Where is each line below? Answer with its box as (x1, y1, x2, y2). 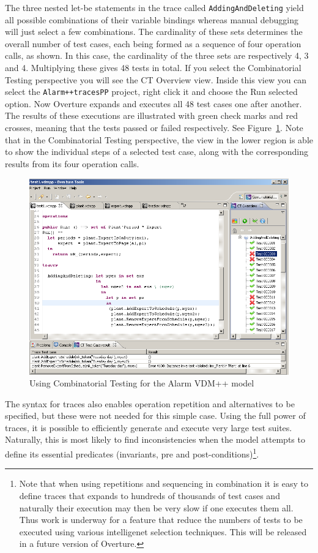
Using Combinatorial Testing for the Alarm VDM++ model (29, 377, 254, 389)
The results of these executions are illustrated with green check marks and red (5, 109, 298, 122)
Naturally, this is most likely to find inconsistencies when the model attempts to (5, 433, 305, 446)
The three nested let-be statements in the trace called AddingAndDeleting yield (5, 1, 304, 13)
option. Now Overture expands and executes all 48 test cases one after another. (5, 97, 302, 110)
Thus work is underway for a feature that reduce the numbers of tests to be (19, 513, 303, 526)
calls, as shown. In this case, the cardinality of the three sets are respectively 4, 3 (5, 49, 309, 62)
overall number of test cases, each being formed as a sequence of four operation (5, 37, 301, 50)
